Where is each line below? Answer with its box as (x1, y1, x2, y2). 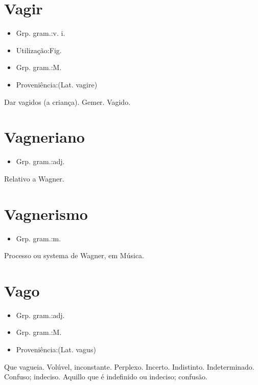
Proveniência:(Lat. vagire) (16, 79, 98, 89)
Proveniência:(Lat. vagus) (16, 344, 96, 355)
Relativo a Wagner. (4, 173, 64, 184)
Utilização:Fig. (16, 44, 62, 55)
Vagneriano (4, 126, 85, 147)
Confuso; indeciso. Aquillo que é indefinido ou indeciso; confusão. (4, 371, 207, 382)
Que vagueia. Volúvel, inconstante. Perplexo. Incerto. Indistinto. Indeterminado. (4, 361, 254, 372)
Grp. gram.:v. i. (16, 28, 65, 38)
